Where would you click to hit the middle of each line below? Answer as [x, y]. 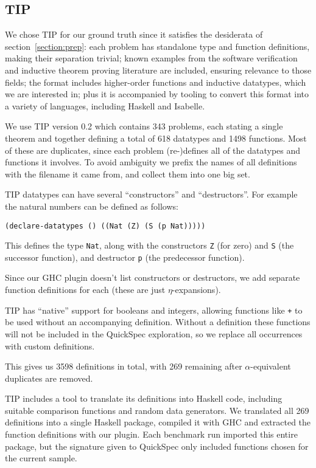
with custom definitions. [50, 346]
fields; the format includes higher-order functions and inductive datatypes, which [156, 82]
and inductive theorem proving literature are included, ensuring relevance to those [158, 70]
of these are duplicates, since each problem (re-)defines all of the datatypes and [153, 150]
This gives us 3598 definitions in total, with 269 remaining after [124, 366]
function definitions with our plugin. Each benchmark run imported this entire [151, 434]
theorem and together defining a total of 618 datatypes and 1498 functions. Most [156, 138]
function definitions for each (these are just [85, 290]
